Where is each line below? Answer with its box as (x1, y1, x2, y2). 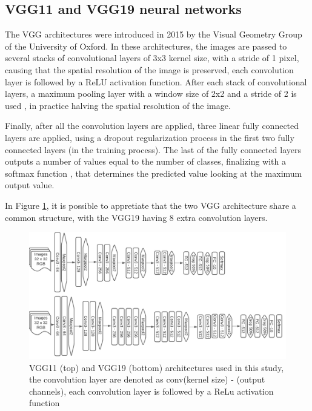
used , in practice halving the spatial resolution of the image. (5, 99, 231, 111)
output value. (5, 179, 55, 191)
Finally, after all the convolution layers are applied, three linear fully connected (5, 119, 299, 132)
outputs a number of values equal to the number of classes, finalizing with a (5, 155, 287, 168)
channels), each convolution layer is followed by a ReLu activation (29, 384, 274, 397)
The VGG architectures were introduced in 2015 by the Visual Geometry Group (5, 28, 302, 41)
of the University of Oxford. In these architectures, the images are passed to (5, 39, 287, 52)
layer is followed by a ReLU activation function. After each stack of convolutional (5, 75, 307, 88)
